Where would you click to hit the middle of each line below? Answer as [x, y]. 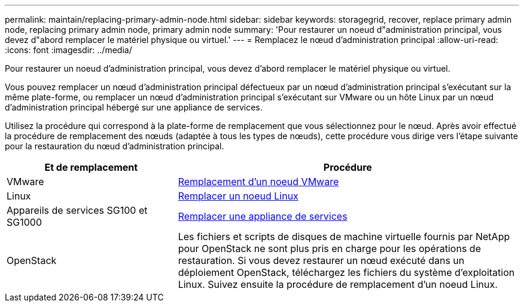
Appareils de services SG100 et [77, 210]
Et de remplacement [91, 167]
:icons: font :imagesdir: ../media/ [68, 50]
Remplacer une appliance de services [263, 216]
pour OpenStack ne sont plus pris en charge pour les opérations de [329, 248]
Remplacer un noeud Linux [238, 196]
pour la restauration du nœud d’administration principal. [115, 146]
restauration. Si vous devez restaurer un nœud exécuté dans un [321, 260]
